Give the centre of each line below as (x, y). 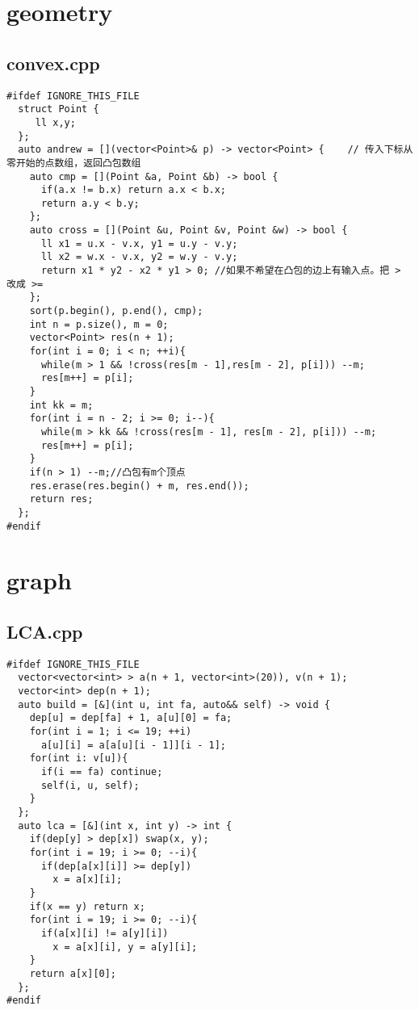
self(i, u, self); (90, 785)
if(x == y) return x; (87, 906)
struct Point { (59, 109)
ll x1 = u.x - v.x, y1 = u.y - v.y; (139, 243)
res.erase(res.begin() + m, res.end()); (139, 486)
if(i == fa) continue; (102, 772)
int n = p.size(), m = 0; (99, 324)
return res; (61, 499)
